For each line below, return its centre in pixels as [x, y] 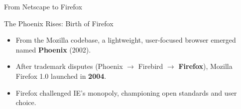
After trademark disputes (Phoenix [69, 66]
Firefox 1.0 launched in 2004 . [61, 76]
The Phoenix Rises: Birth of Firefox [59, 23]
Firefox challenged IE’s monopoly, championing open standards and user [126, 92]
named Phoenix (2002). [53, 49]
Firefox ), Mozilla [205, 66]
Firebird [151, 66]
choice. [26, 102]
